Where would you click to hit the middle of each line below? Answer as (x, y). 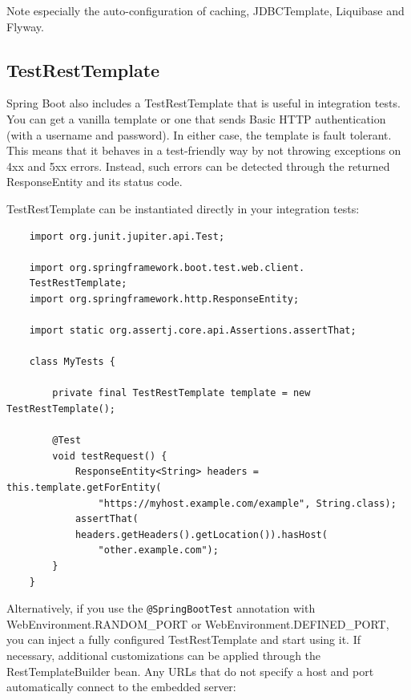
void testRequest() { (110, 456)
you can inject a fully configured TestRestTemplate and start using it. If (183, 639)
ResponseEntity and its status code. (95, 182)
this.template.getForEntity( (84, 488)
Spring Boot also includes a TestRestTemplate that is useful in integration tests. (203, 103)
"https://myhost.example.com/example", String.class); (247, 503)
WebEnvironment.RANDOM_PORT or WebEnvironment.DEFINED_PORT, (198, 623)
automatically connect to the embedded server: (121, 687)
